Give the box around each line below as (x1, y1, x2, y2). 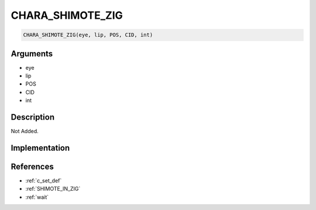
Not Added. (11, 128, 39, 135)
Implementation (11, 143, 70, 153)
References (11, 161, 54, 171)
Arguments (11, 49, 53, 59)
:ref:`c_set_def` (25, 177, 62, 184)
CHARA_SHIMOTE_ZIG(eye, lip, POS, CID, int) (23, 32, 153, 38)
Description (11, 112, 55, 123)
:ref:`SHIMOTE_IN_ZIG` (25, 185, 81, 192)
